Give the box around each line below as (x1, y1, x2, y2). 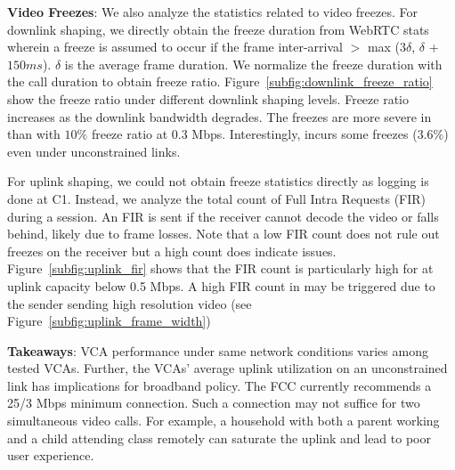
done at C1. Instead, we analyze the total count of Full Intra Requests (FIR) (7, 189, 427, 207)
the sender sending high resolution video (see (7, 294, 252, 312)
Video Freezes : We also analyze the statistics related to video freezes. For (7, 3, 418, 20)
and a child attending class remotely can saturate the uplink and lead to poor (7, 428, 431, 447)
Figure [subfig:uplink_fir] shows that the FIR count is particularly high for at (7, 259, 434, 278)
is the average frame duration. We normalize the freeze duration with (64, 54, 443, 73)
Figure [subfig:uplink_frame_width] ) (7, 312, 211, 330)
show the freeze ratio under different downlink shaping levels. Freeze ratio (7, 89, 409, 108)
